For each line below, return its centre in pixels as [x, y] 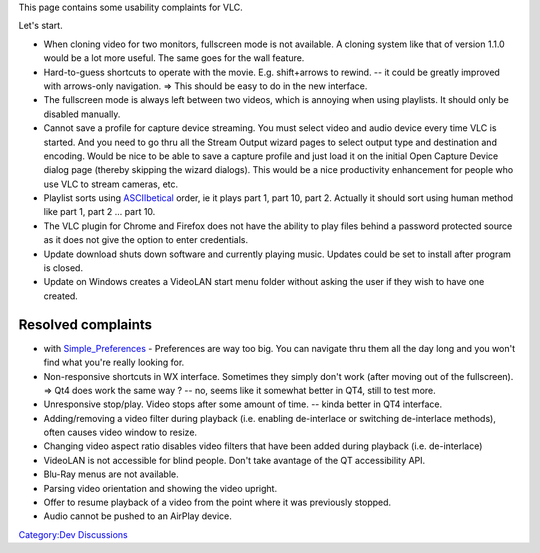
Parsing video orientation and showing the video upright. [160, 488]
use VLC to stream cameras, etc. [111, 184]
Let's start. [41, 26]
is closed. [63, 268]
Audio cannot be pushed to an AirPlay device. [137, 516]
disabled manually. [82, 114]
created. [61, 296]
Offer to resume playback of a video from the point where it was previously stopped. [217, 502]
